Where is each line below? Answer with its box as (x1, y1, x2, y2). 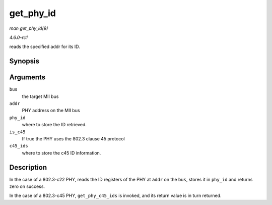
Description (9, 163, 47, 172)
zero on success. (9, 183, 45, 189)
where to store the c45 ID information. (22, 149, 101, 156)
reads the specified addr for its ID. (9, 43, 80, 50)
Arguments (9, 73, 46, 82)
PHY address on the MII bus (22, 108, 80, 114)
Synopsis (9, 57, 40, 66)
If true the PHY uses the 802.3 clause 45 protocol (22, 135, 125, 141)
